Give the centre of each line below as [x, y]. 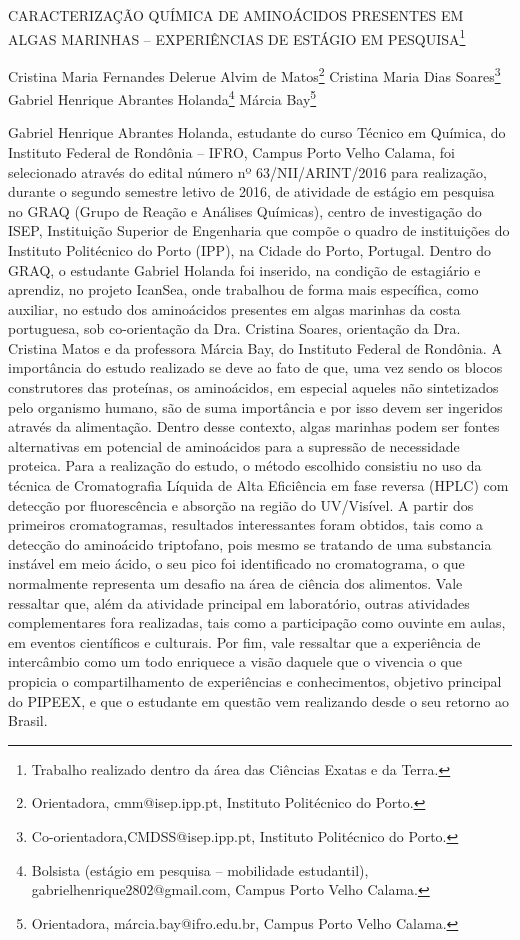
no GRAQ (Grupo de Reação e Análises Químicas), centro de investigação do [245, 210]
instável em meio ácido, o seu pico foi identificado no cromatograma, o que [236, 563]
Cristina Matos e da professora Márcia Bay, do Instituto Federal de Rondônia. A [255, 347]
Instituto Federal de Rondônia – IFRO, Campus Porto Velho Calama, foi [231, 151]
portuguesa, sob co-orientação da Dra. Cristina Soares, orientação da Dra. [234, 328]
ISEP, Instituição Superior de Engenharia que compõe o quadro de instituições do [259, 230]
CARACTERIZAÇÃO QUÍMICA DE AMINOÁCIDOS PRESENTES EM [236, 15]
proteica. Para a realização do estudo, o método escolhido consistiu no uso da [245, 465]
